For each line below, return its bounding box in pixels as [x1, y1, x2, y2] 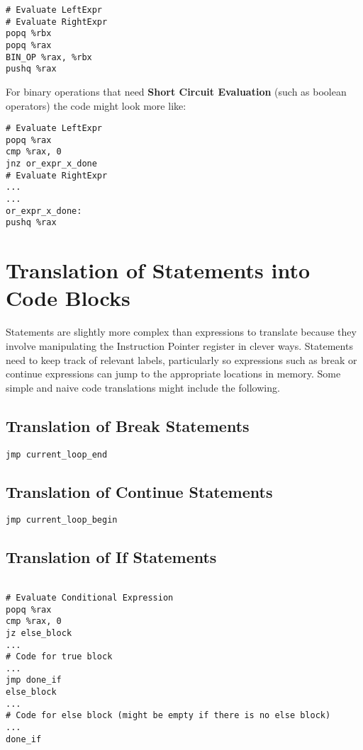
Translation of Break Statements [6, 414, 250, 436]
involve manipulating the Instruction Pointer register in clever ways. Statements [6, 338, 353, 353]
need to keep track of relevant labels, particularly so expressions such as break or [6, 352, 357, 367]
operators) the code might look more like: [6, 98, 186, 113]
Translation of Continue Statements [6, 480, 273, 502]
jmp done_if [6, 675, 62, 686]
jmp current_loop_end [6, 449, 108, 460]
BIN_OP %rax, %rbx [6, 52, 92, 62]
